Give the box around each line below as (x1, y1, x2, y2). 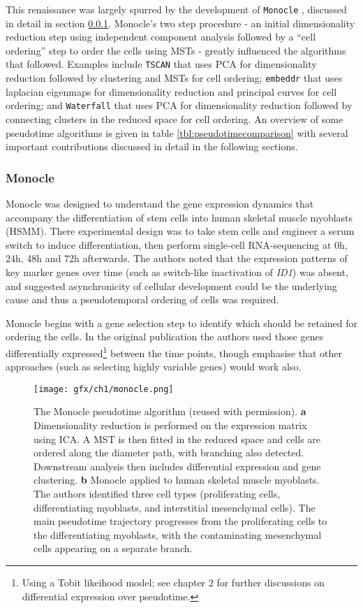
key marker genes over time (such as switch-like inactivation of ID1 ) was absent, (6, 264, 349, 279)
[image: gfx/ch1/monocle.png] (34, 384, 174, 394)
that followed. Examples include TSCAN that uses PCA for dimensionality (6, 57, 317, 71)
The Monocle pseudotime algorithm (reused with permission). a (34, 404, 306, 419)
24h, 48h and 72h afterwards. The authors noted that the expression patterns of (6, 251, 348, 266)
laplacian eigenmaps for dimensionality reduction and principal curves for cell (6, 84, 337, 99)
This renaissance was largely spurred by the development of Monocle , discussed (6, 2, 347, 16)
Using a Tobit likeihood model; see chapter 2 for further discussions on (22, 574, 325, 589)
